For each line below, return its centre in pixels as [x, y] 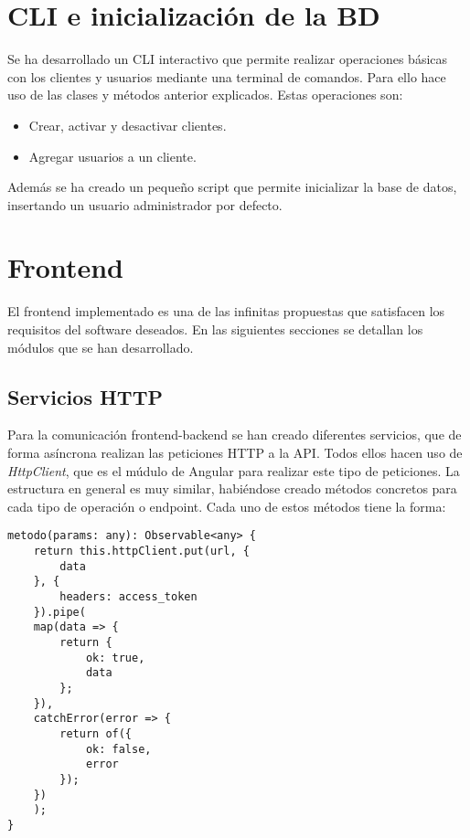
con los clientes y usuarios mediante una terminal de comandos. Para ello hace [227, 76]
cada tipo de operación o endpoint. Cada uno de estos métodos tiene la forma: [227, 506]
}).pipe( [59, 612]
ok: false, [118, 749]
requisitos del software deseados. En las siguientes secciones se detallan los [215, 329]
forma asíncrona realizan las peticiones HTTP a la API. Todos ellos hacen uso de [235, 452]
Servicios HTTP [85, 396]
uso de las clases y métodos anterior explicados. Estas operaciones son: [205, 95]
